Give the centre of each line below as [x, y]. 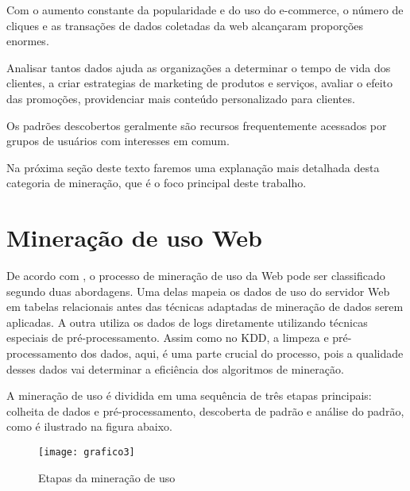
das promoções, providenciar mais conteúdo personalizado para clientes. [181, 98]
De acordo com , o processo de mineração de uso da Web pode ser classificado [196, 276]
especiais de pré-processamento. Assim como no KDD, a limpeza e [168, 338]
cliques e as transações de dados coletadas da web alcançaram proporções [185, 25]
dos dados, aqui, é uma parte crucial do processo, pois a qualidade [242, 353]
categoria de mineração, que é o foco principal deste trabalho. [157, 183]
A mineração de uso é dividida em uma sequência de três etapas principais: [189, 395]
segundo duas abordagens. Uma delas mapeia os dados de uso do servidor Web [198, 291]
